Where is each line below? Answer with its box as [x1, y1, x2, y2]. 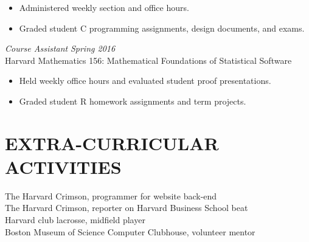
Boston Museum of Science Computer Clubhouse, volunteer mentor [5, 225, 255, 238]
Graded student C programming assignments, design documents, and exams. [19, 21, 305, 34]
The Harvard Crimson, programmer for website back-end [5, 189, 217, 202]
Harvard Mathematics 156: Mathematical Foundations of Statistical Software [5, 54, 292, 66]
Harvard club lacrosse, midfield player [5, 213, 145, 226]
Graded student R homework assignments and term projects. [19, 94, 246, 107]
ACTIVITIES [5, 154, 122, 179]
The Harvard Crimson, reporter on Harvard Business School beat [5, 201, 248, 214]
